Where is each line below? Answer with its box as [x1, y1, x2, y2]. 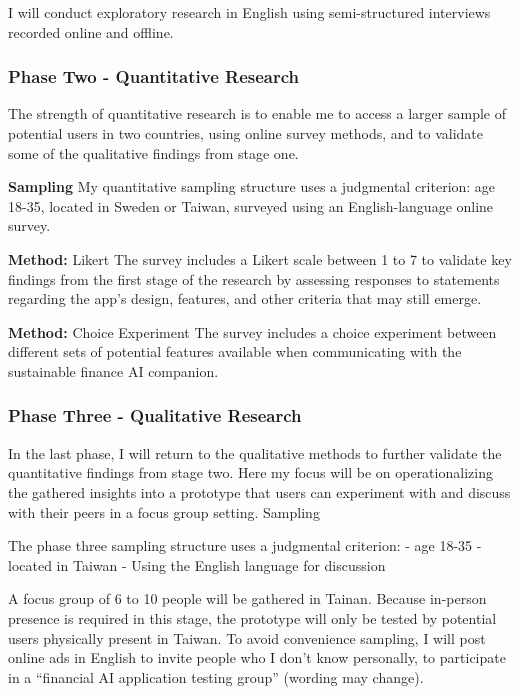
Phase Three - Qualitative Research [8, 403, 302, 428]
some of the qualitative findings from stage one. [8, 142, 299, 163]
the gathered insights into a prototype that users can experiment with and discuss [8, 481, 511, 502]
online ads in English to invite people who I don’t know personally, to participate [8, 647, 506, 668]
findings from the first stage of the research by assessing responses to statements [8, 268, 500, 289]
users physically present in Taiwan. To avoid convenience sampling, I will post [8, 627, 486, 648]
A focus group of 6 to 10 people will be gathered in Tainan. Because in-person [8, 588, 487, 609]
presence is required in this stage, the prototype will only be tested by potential [8, 607, 497, 628]
